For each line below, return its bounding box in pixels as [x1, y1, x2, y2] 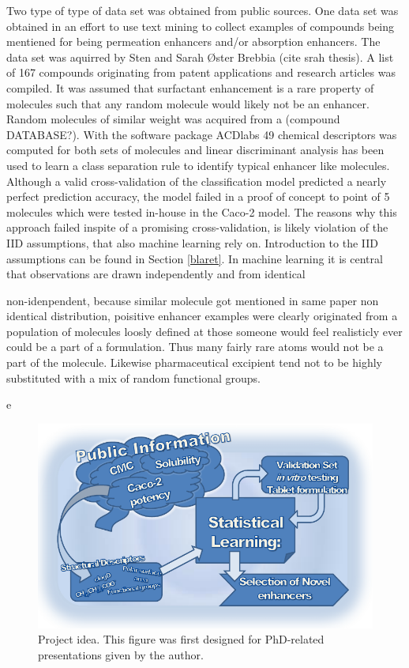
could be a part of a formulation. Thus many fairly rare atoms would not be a [6, 338, 384, 355]
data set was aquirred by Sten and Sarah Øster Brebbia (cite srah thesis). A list [6, 48, 394, 65]
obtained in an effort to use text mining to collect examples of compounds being [6, 17, 395, 34]
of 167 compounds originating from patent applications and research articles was [6, 64, 396, 81]
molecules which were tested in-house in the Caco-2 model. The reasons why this [6, 203, 397, 220]
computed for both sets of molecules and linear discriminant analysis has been [6, 142, 385, 158]
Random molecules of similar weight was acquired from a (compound [6, 111, 340, 127]
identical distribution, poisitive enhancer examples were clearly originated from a [6, 308, 398, 324]
